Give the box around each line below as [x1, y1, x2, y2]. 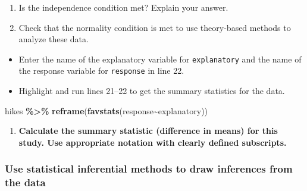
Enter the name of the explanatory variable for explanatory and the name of [18, 52, 302, 65]
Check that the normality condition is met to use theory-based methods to [18, 21, 291, 33]
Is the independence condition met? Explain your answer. [18, 1, 228, 13]
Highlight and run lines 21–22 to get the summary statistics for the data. [18, 84, 285, 97]
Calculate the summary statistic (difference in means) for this [18, 124, 278, 137]
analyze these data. [18, 33, 89, 45]
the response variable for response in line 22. [18, 64, 184, 77]
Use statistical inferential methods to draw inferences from [5, 161, 293, 176]
